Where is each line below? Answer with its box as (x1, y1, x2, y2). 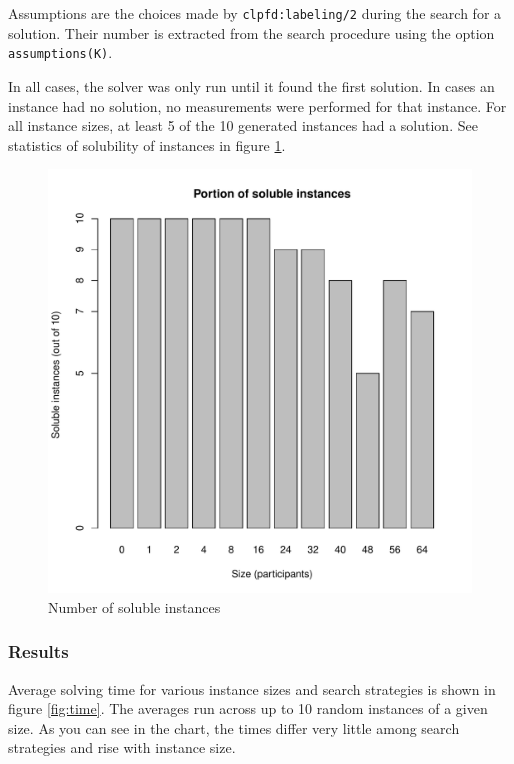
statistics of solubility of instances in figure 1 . (8, 134, 286, 155)
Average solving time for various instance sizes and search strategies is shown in (8, 678, 496, 699)
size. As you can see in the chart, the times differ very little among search (8, 717, 460, 738)
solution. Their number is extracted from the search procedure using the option (8, 22, 495, 43)
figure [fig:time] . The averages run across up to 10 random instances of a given (8, 698, 488, 719)
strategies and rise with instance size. (8, 737, 236, 758)
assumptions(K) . (8, 42, 113, 63)
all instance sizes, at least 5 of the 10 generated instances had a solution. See (8, 115, 478, 136)
